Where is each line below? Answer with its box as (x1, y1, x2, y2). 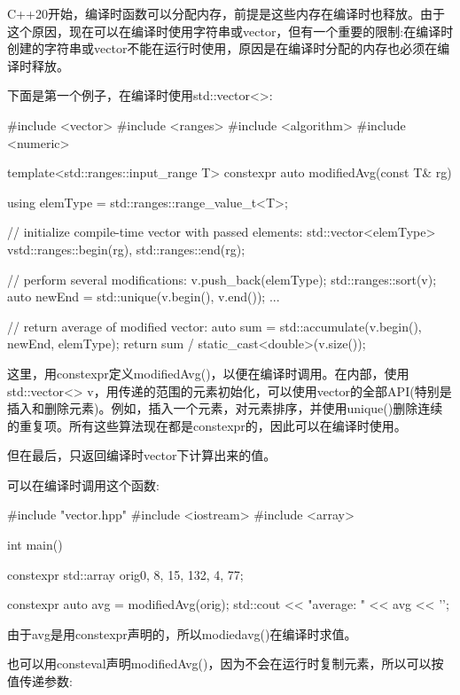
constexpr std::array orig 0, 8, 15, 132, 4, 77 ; (7, 565, 244, 583)
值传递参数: (7, 672, 73, 691)
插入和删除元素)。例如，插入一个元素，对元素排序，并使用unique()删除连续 (7, 399, 443, 418)
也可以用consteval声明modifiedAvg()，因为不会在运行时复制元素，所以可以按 (7, 654, 444, 673)
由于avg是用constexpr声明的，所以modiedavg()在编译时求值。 (7, 624, 357, 643)
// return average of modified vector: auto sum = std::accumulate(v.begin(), (7, 316, 422, 335)
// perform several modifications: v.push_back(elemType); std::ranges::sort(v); (7, 269, 437, 288)
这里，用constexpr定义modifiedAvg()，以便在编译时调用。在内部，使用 (7, 363, 409, 382)
